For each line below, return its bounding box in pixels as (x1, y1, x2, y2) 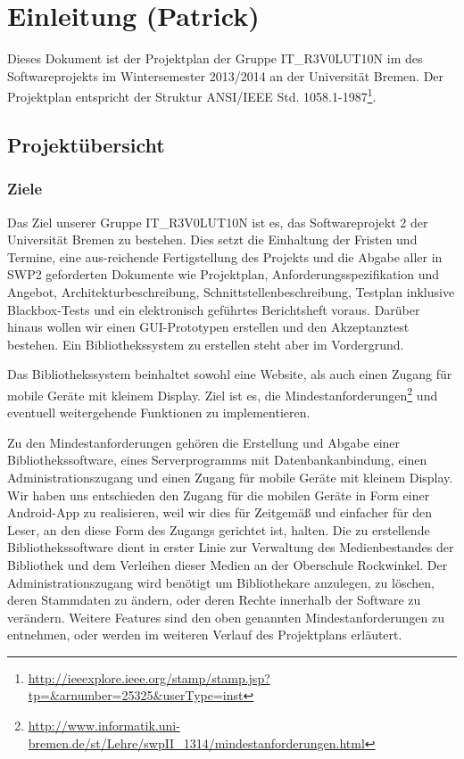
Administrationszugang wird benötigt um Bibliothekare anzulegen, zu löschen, (7, 573, 435, 591)
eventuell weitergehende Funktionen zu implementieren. (7, 403, 311, 422)
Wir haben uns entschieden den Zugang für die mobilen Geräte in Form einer (7, 485, 430, 504)
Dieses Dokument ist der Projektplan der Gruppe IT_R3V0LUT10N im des (7, 49, 423, 68)
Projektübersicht (7, 130, 165, 158)
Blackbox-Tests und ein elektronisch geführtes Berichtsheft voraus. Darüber (7, 300, 420, 318)
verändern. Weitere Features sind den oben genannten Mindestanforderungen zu (7, 607, 444, 626)
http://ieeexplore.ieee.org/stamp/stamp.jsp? (28, 668, 270, 687)
